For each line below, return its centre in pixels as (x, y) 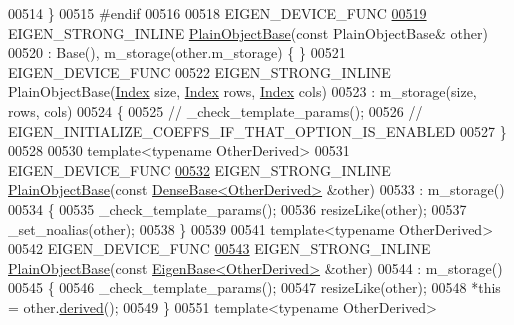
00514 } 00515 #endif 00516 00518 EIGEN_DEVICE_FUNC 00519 (217, 13)
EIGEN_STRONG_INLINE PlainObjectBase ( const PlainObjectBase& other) (248, 32)
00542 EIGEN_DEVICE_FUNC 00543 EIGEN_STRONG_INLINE (219, 248)
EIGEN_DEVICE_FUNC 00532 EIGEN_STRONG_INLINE (199, 169)
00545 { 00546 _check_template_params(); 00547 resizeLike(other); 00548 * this (254, 287)
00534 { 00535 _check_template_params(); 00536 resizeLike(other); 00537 (237, 208)
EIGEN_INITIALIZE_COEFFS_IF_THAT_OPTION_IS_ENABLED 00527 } (257, 130)
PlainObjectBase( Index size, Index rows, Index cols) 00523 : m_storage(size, (242, 91)
